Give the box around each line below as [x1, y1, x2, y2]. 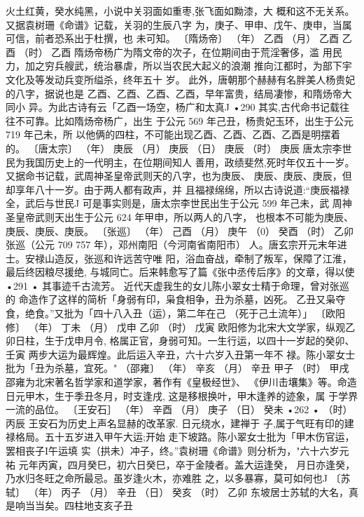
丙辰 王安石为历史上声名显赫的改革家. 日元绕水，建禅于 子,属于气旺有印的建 [6, 415, 354, 430]
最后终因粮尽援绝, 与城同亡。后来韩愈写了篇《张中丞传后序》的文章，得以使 [6, 264, 355, 279]
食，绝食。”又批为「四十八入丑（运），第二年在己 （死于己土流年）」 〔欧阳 [6, 306, 345, 321]
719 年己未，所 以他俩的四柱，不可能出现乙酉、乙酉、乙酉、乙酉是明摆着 [6, 127, 341, 142]
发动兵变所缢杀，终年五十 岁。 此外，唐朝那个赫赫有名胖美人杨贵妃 [44, 72, 356, 86]
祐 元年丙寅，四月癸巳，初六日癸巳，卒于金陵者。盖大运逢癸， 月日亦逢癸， [6, 457, 356, 471]
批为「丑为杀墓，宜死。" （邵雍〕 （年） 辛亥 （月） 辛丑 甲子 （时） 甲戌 [6, 361, 349, 375]
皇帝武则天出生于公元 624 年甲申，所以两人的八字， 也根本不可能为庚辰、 [15, 209, 353, 224]
